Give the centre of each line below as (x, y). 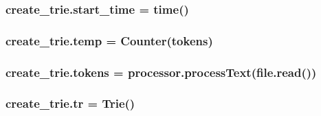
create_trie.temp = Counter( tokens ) (109, 40)
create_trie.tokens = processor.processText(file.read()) (161, 72)
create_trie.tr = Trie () (70, 103)
